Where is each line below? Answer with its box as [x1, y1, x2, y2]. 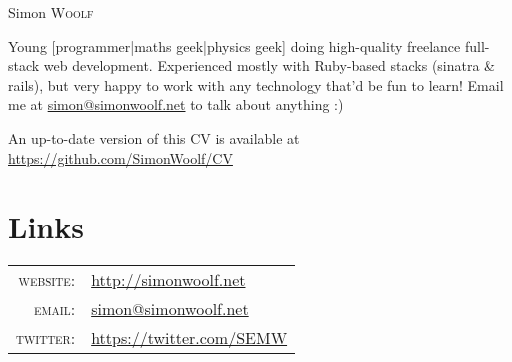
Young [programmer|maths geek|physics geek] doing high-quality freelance [8, 35, 461, 56]
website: [18, 268, 76, 292]
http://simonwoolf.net [91, 268, 246, 292]
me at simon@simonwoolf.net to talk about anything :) [8, 94, 344, 115]
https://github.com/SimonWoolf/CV [8, 147, 233, 168]
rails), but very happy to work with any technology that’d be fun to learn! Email [8, 74, 504, 95]
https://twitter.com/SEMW [91, 326, 288, 350]
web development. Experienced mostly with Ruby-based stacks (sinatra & [43, 55, 496, 76]
